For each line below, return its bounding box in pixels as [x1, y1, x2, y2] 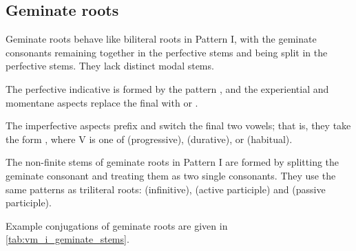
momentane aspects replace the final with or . [6, 95, 198, 109]
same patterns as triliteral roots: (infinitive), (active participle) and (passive [6, 182, 326, 196]
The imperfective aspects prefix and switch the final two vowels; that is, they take [6, 118, 351, 133]
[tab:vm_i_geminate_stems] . [6, 232, 129, 246]
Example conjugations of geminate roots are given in [6, 218, 228, 232]
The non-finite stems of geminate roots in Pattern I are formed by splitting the [6, 155, 339, 169]
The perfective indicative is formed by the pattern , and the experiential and [6, 81, 329, 96]
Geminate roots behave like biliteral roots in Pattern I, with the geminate [6, 32, 317, 46]
